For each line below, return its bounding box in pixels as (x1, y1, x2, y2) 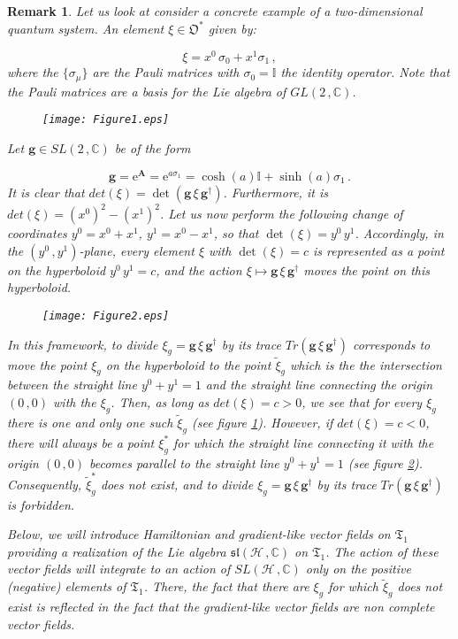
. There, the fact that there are (143, 577, 309, 596)
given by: (208, 19, 256, 38)
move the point (7, 355, 88, 373)
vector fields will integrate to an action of (7, 559, 231, 578)
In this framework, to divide (7, 335, 158, 353)
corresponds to (352, 335, 431, 353)
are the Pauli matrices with (92, 63, 240, 81)
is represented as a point (312, 241, 445, 259)
